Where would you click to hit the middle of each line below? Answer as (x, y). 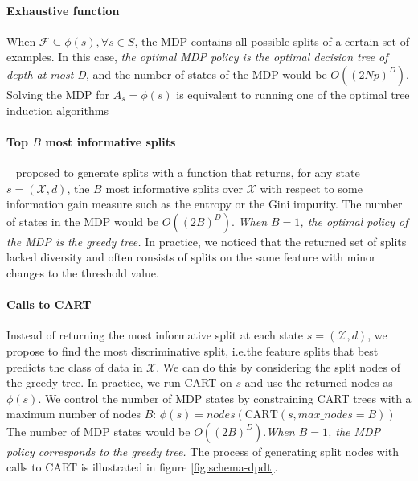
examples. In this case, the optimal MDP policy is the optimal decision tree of (197, 57)
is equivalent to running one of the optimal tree (293, 94)
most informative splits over (174, 188)
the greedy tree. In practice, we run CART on (119, 382)
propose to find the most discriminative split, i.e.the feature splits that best (193, 350)
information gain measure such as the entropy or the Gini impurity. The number (205, 204)
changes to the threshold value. (83, 272)
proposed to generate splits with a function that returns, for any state (188, 172)
